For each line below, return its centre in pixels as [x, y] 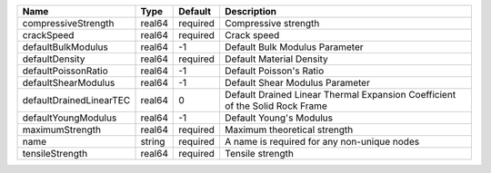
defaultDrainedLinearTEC [76, 100]
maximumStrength [62, 130]
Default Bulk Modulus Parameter [294, 47]
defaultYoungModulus [70, 118]
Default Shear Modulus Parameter [297, 83]
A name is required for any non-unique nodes [322, 142]
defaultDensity [54, 59]
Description [251, 11]
